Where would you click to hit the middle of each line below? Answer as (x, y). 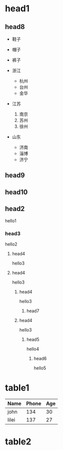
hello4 (33, 349)
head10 (16, 192)
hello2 (11, 244)
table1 (17, 388)
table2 (18, 442)
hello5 (40, 368)
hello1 (11, 221)
